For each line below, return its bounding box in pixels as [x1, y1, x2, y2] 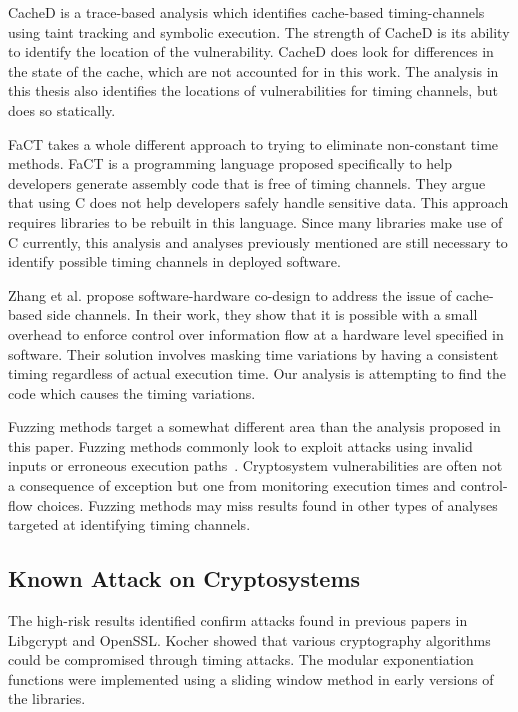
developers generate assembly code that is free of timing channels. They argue [8, 172, 486, 193]
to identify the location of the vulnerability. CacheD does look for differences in [8, 41, 494, 62]
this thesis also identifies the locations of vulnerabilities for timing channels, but [8, 80, 498, 101]
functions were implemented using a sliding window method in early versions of [8, 668, 494, 689]
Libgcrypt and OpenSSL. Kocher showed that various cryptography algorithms [8, 629, 491, 650]
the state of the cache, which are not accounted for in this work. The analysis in [8, 60, 499, 81]
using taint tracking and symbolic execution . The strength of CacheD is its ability [8, 21, 510, 42]
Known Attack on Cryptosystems [8, 563, 361, 594]
